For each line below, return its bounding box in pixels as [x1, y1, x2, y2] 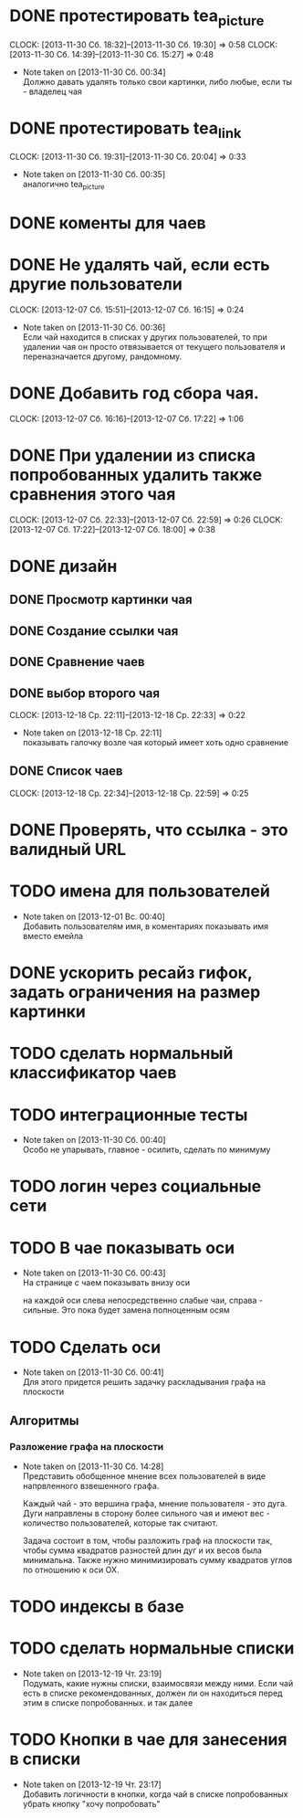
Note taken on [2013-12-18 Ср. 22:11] [22, 727, 162, 738]
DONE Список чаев [9, 764, 123, 779]
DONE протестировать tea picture [9, 5, 265, 29]
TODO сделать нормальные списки [9, 1638, 295, 1659]
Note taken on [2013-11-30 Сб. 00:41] [22, 1367, 164, 1378]
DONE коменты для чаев [9, 213, 207, 234]
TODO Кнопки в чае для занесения [9, 1729, 287, 1750]
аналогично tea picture [22, 179, 105, 192]
